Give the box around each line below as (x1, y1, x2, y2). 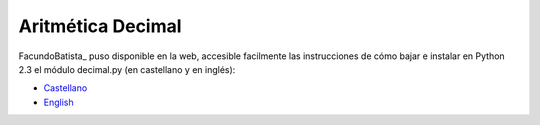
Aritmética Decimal (18, 15, 182, 37)
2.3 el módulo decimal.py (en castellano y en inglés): (18, 63, 236, 75)
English (43, 96, 74, 108)
